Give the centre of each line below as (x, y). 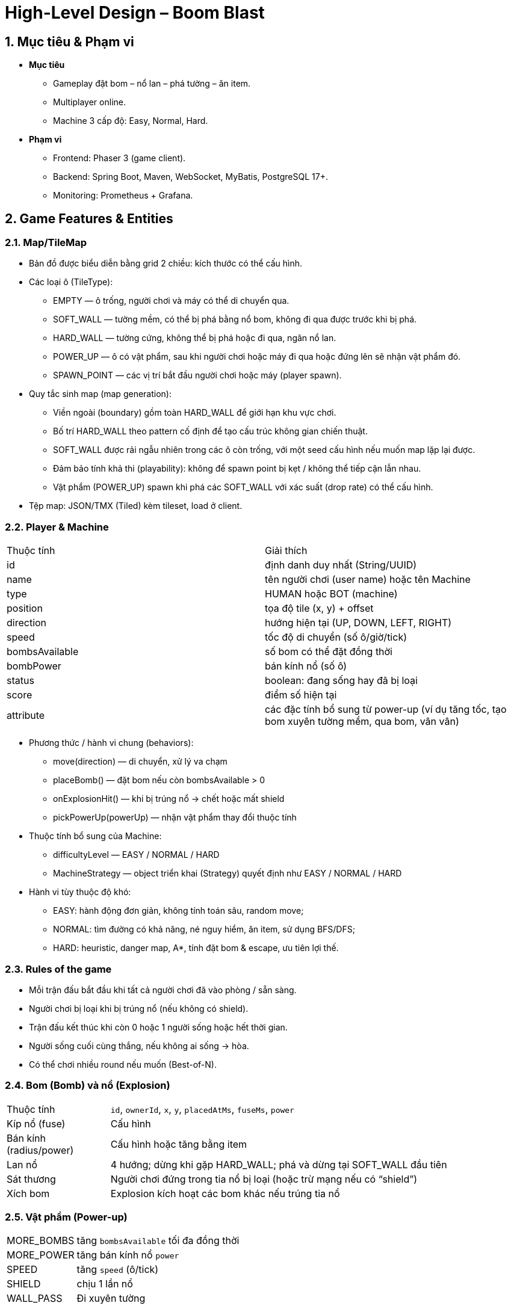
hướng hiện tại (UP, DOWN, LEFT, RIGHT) (358, 623)
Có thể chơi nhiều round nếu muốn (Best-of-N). (123, 1064)
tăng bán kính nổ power (128, 1255)
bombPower (34, 666)
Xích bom (28, 1193)
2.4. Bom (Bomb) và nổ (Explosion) (88, 1086)
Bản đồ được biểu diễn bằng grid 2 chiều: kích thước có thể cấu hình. (166, 263)
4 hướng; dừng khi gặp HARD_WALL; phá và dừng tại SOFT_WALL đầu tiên (279, 1164)
